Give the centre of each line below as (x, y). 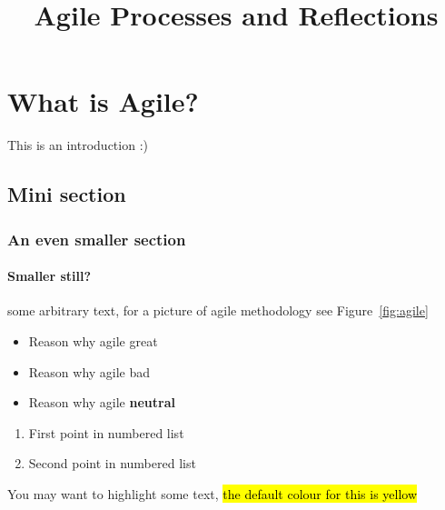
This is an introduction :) (78, 145)
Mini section (67, 194)
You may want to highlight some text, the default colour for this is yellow (213, 493)
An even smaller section (97, 239)
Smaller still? (49, 276)
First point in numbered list (106, 432)
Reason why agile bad (89, 371)
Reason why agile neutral (102, 402)
